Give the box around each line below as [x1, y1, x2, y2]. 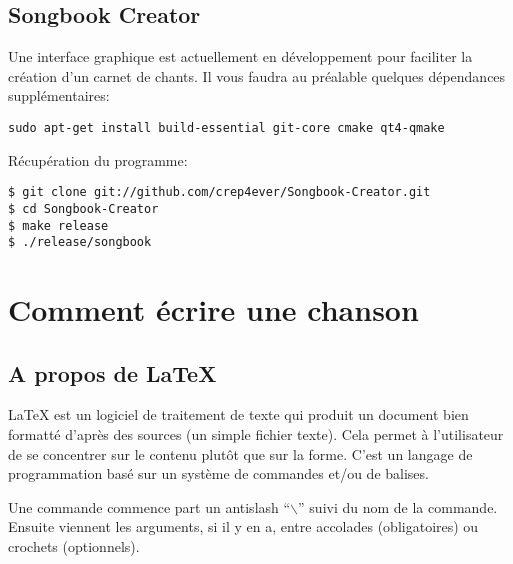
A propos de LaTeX [8, 357, 217, 388]
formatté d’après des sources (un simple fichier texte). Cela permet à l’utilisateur [8, 424, 504, 445]
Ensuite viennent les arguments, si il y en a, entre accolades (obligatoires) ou [8, 516, 479, 537]
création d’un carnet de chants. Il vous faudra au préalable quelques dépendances [8, 65, 506, 86]
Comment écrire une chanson [8, 289, 419, 330]
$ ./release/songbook [8, 235, 152, 250]
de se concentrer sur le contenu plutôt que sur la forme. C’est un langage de [8, 443, 473, 464]
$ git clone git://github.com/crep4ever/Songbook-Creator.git [8, 185, 431, 200]
